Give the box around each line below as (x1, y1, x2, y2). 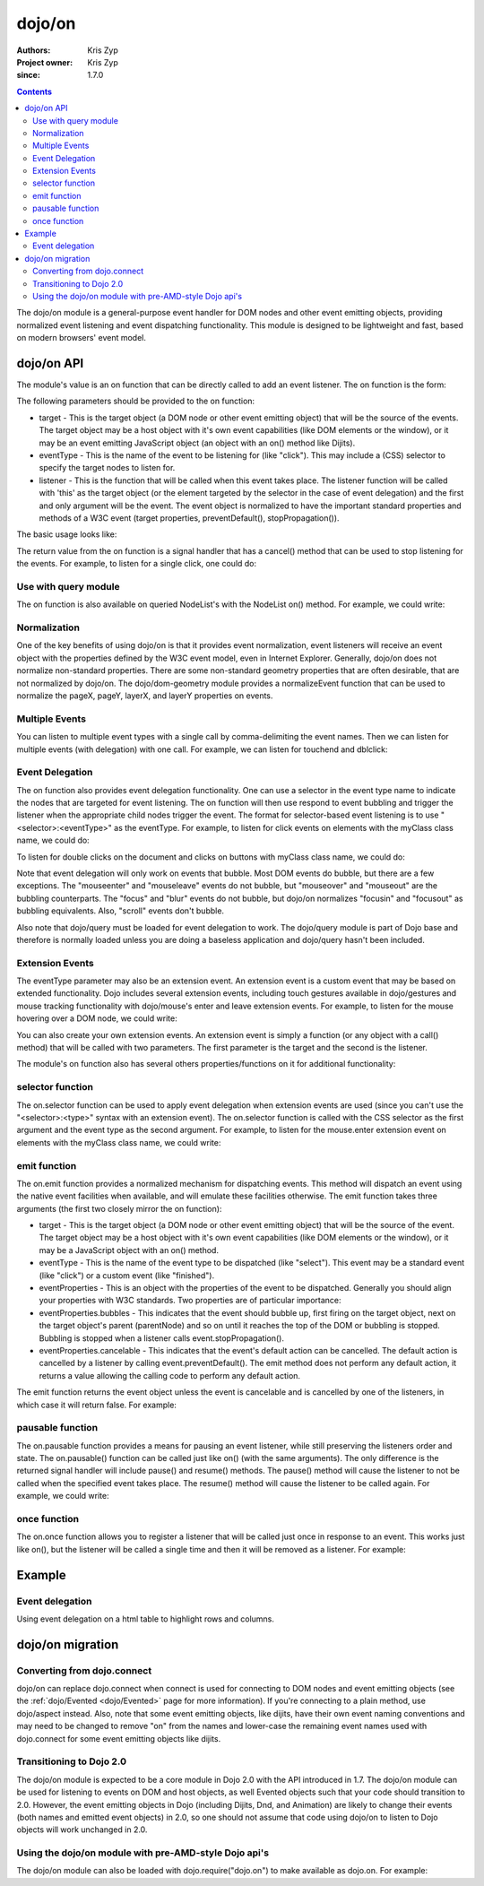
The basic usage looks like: (16, 529, 117, 540)
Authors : (16, 45, 51, 56)
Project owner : (16, 56, 73, 67)
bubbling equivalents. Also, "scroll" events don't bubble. (16, 905, 224, 916)
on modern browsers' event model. (16, 333, 147, 343)
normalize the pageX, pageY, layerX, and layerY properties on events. (16, 690, 273, 701)
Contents (16, 86, 53, 97)
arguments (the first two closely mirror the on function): (16, 1203, 222, 1214)
